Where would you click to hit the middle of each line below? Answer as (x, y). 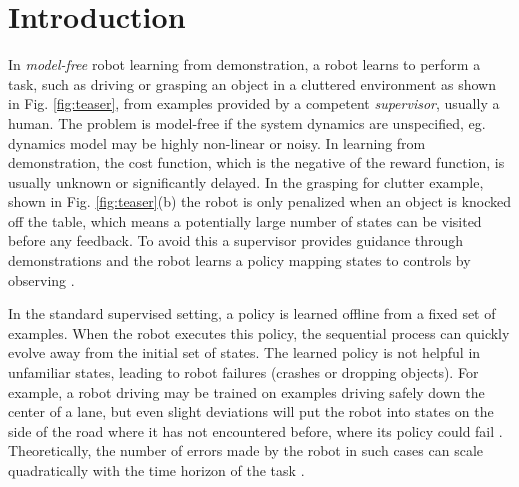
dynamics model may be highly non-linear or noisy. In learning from (217, 142)
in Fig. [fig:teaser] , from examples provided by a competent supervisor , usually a (254, 103)
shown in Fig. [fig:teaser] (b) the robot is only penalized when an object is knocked (260, 201)
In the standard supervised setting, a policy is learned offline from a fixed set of (252, 313)
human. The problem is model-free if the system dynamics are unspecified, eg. (247, 122)
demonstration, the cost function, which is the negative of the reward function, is (256, 162)
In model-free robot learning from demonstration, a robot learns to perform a (244, 64)
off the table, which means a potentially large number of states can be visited (245, 220)
